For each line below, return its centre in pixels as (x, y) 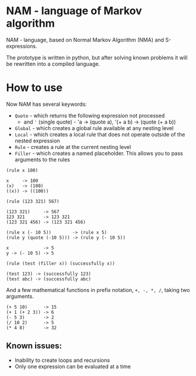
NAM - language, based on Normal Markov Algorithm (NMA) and (85, 40)
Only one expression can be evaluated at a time (73, 366)
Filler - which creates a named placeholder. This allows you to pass (99, 153)
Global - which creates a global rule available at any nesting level (94, 128)
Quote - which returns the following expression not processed (89, 115)
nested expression (37, 141)
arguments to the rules (42, 159)
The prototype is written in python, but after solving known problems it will (97, 57)
